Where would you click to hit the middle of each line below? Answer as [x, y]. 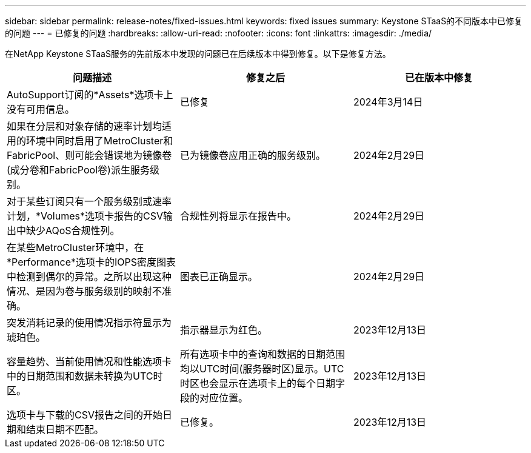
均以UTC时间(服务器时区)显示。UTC [262, 369]
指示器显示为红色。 [223, 330]
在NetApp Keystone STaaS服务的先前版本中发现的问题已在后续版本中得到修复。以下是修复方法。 [198, 54]
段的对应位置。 [214, 398]
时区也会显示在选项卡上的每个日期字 [262, 383]
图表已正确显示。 [219, 277]
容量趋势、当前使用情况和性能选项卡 [89, 361]
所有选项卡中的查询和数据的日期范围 [262, 354]
